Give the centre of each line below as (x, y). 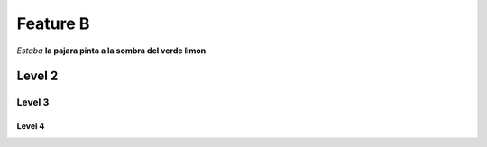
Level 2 (37, 76)
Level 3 (33, 102)
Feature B (53, 23)
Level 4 (31, 126)
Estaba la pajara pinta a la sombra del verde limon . (113, 51)
